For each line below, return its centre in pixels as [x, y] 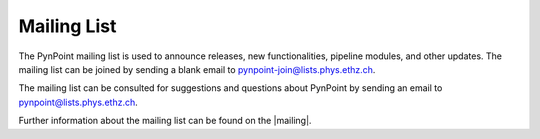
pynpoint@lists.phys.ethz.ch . [78, 102]
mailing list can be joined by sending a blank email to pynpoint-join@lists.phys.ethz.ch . [197, 69]
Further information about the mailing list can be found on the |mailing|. [165, 121]
